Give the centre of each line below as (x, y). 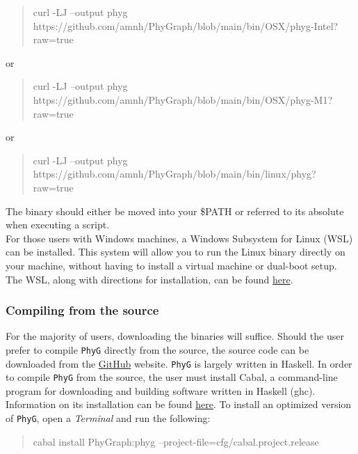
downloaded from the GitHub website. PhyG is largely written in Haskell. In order (179, 363)
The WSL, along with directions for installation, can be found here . (149, 279)
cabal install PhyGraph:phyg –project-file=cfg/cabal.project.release (176, 441)
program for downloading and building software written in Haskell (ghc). (161, 390)
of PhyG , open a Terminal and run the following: (108, 418)
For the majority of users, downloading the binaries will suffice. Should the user (175, 336)
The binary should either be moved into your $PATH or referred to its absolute (175, 211)
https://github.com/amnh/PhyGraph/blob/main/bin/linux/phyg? (174, 174)
